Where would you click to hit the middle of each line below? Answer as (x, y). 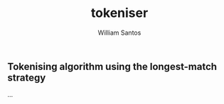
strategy (27, 77)
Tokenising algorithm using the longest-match (112, 66)
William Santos (119, 33)
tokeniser (119, 13)
